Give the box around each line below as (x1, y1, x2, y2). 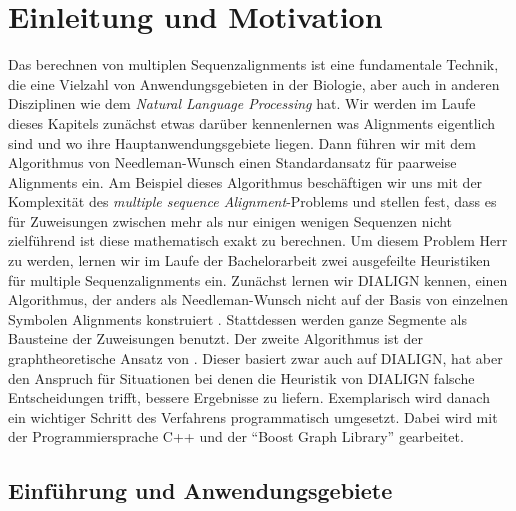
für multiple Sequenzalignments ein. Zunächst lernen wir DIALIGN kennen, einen (8, 269, 508, 290)
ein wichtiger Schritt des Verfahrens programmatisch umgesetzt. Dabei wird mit (8, 406, 498, 427)
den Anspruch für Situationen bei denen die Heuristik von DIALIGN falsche (8, 367, 475, 388)
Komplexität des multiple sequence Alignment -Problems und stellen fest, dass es (8, 191, 497, 212)
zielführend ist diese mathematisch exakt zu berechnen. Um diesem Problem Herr (8, 230, 508, 251)
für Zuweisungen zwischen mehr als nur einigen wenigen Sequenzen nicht (8, 210, 453, 231)
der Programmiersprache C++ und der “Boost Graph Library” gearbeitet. (8, 426, 464, 447)
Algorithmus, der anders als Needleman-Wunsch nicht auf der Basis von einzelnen (8, 289, 509, 310)
